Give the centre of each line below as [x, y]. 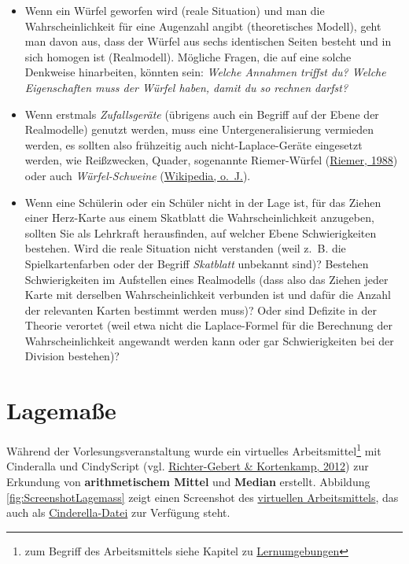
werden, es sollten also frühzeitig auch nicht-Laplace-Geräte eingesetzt [193, 144]
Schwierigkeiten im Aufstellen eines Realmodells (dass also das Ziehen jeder [206, 279]
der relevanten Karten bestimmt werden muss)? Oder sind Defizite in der [201, 310]
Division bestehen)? [72, 356]
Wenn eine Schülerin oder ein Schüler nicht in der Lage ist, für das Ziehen [203, 202]
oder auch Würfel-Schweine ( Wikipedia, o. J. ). [138, 175]
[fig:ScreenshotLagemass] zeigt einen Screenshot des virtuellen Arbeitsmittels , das [203, 497]
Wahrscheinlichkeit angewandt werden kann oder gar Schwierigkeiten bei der [209, 340]
